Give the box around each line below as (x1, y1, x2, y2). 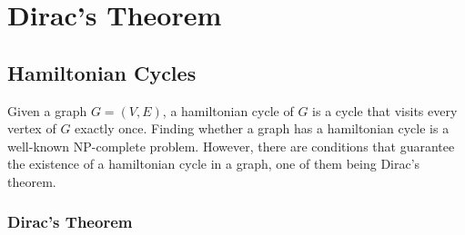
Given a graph (7, 101, 87, 120)
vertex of (7, 119, 56, 138)
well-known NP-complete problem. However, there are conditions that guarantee (7, 136, 455, 155)
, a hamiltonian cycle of (162, 101, 294, 120)
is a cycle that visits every (312, 101, 458, 120)
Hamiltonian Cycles (7, 58, 197, 86)
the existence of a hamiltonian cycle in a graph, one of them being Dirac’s (7, 154, 420, 173)
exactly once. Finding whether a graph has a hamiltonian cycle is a (75, 119, 450, 138)
